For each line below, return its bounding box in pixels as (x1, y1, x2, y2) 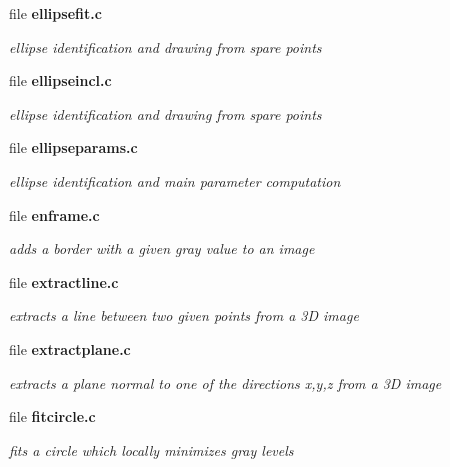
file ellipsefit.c (9, 3, 102, 23)
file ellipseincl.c (9, 70, 112, 91)
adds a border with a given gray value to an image (9, 238, 315, 259)
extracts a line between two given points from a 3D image (9, 305, 359, 326)
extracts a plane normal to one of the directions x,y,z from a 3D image (9, 372, 442, 393)
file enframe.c (9, 204, 100, 225)
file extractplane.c (9, 338, 131, 359)
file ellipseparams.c (9, 137, 138, 158)
